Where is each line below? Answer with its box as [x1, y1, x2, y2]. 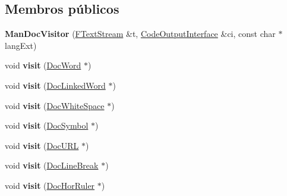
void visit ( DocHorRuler [5, 179, 95, 191]
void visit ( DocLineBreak [5, 159, 99, 172]
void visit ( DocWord [5, 59, 81, 71]
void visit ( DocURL [5, 139, 79, 151]
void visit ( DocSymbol [5, 119, 89, 132]
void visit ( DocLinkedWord [5, 79, 106, 91]
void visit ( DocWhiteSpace [5, 99, 105, 111]
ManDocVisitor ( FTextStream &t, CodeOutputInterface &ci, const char [5, 27, 276, 40]
